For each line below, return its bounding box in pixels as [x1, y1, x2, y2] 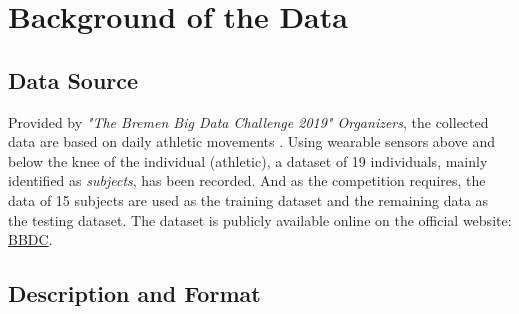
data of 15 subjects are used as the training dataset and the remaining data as [8, 189, 489, 210]
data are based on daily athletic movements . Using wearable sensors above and [8, 131, 496, 152]
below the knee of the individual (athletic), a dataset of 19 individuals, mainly [8, 150, 488, 171]
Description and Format [8, 278, 261, 309]
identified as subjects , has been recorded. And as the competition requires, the [8, 170, 486, 191]
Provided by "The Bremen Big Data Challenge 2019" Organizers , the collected [8, 111, 489, 132]
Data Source [8, 64, 139, 95]
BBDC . [8, 229, 53, 250]
